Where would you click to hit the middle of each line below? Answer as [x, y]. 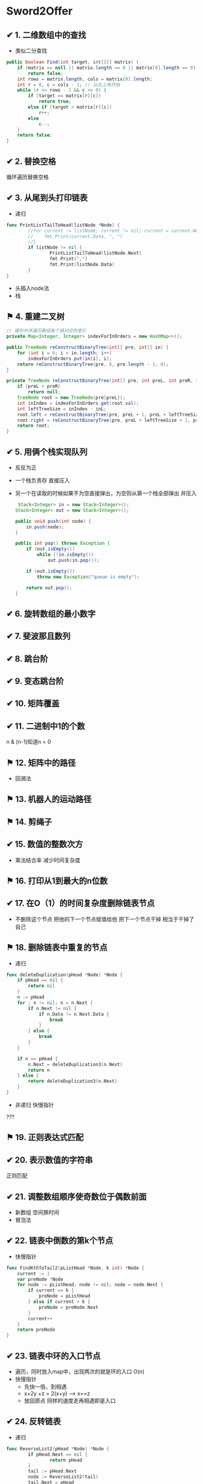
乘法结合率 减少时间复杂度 [47, 860]
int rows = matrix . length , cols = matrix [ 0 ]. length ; [85, 79]
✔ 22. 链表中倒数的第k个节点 [60, 1241]
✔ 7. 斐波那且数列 [38, 636]
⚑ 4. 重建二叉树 [35, 316]
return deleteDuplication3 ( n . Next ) [73, 1082]
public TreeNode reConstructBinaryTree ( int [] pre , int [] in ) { [88, 347]
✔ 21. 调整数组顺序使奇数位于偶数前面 [76, 1197]
